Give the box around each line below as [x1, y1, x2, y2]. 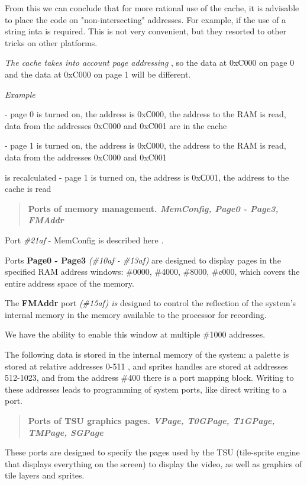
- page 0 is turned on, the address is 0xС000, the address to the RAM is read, [5, 108, 286, 120]
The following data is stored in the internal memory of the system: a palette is [5, 348, 289, 361]
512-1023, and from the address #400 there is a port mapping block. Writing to [5, 371, 294, 384]
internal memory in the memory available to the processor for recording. [5, 308, 267, 320]
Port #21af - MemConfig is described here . [5, 233, 164, 246]
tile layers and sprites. [5, 469, 85, 481]
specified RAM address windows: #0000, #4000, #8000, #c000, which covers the [5, 265, 300, 278]
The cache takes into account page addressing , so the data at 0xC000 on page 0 [5, 56, 295, 69]
